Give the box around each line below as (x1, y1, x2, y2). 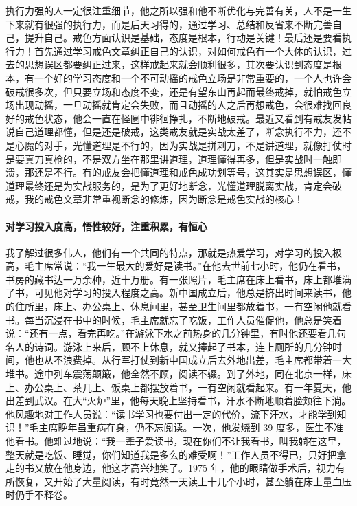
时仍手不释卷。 (5, 487, 73, 502)
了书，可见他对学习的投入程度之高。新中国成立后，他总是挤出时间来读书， (5, 285, 342, 300)
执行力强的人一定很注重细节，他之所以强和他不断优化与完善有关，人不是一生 (5, 3, 352, 17)
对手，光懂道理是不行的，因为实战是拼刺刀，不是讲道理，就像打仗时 (43, 137, 352, 152)
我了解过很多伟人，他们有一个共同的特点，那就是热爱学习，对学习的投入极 (5, 245, 342, 259)
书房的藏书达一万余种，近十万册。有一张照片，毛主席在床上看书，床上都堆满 (5, 272, 352, 286)
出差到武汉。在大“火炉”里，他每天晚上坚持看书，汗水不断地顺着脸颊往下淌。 (5, 393, 352, 408)
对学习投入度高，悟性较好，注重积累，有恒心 (5, 219, 207, 233)
